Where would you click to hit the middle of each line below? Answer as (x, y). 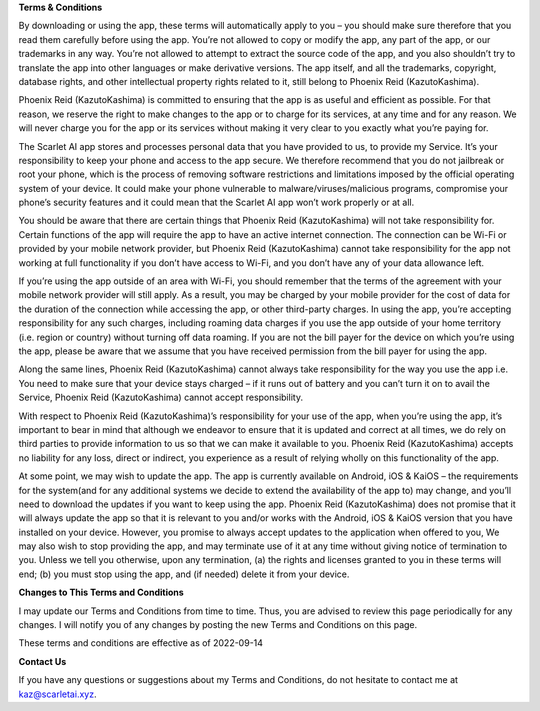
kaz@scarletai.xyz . (57, 694)
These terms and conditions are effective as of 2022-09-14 (141, 643)
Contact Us (42, 661)
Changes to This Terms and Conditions (101, 592)
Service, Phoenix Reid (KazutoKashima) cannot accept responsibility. (161, 397)
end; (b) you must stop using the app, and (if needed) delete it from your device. (184, 574)
